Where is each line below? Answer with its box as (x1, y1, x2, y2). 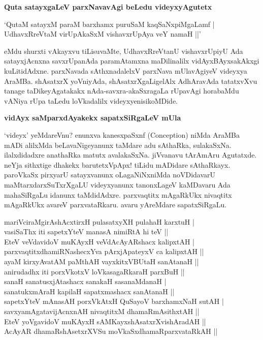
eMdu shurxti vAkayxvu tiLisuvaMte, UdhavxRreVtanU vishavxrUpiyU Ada (4, 45, 243, 56)
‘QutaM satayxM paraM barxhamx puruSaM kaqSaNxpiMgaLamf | (4, 18, 215, 29)
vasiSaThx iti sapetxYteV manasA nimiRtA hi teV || (4, 226, 169, 237)
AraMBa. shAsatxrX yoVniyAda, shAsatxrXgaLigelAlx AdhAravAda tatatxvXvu (4, 75, 257, 86)
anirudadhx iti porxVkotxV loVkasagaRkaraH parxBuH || (4, 266, 185, 276)
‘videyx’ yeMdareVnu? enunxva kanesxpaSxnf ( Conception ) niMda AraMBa (4, 129, 240, 140)
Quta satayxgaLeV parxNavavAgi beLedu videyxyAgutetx (4, 2, 212, 12)
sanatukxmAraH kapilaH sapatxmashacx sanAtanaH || (4, 286, 175, 296)
